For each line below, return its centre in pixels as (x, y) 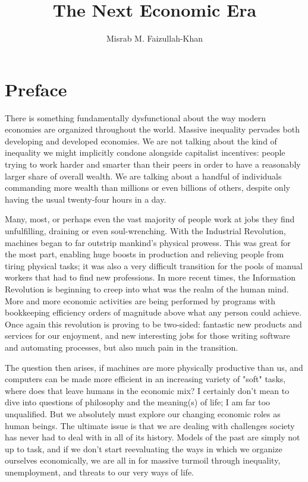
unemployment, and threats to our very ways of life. (99, 472)
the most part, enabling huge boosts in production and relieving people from (144, 254)
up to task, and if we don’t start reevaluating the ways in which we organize (144, 448)
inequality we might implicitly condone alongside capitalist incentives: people (145, 152)
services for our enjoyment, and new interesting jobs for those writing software (147, 335)
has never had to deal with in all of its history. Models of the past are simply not (153, 437)
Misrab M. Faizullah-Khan (155, 38)
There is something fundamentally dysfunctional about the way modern (136, 117)
